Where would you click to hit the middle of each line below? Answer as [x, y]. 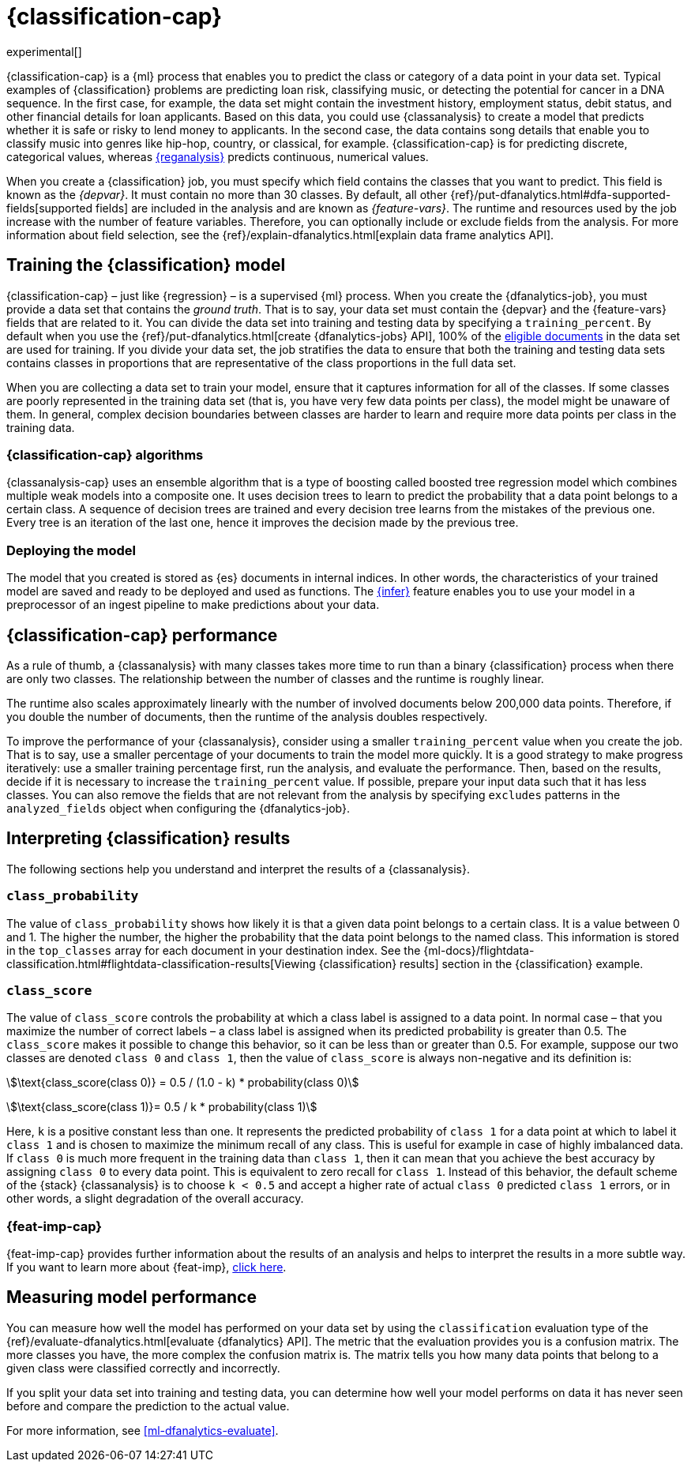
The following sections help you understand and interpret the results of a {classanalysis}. [238, 869]
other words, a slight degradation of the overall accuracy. [155, 1199]
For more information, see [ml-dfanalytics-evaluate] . [143, 1430]
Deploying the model [71, 550]
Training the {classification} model [146, 265]
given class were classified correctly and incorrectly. [143, 1368]
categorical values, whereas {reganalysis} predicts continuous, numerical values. [218, 156]
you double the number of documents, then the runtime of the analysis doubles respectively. [247, 716]
